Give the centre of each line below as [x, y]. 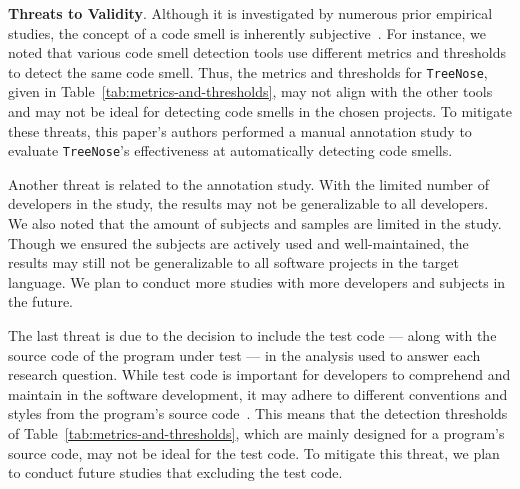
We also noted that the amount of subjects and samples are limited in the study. [255, 223]
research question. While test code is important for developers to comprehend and [259, 374]
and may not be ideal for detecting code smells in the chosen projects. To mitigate [260, 111]
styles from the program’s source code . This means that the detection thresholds [258, 413]
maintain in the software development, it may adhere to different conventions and [258, 393]
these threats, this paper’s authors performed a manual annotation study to [240, 130]
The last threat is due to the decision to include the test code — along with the [252, 335]
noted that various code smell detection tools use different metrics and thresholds [257, 52]
